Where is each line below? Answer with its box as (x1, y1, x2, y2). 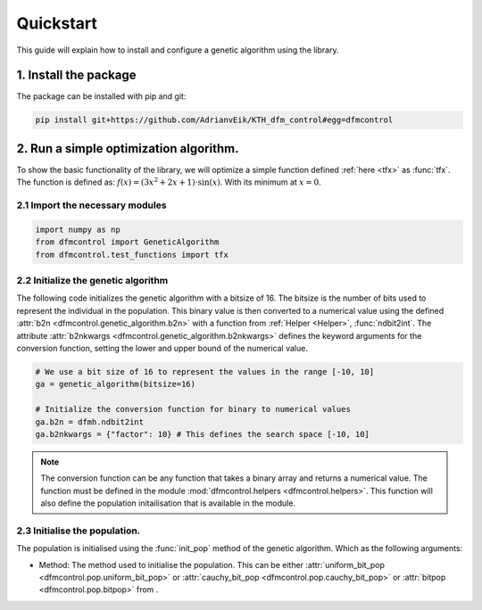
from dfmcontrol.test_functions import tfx (35, 250, 229, 260)
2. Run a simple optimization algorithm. (16, 141, 239, 156)
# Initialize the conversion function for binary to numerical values (35, 404, 352, 415)
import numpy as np (35, 224, 120, 235)
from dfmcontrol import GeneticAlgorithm (35, 237, 220, 247)
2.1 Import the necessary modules (16, 199, 167, 211)
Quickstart (16, 13, 98, 33)
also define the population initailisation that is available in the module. (40, 498, 296, 508)
